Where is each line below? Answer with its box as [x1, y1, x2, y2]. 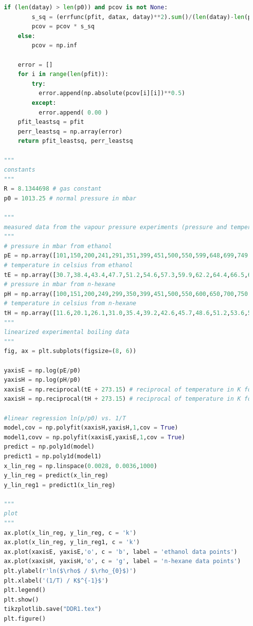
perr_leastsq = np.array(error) [18, 128, 123, 135]
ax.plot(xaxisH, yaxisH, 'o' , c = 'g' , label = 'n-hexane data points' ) [4, 558, 241, 565]
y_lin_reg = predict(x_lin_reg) [4, 472, 108, 479]
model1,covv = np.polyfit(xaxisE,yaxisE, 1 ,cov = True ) [4, 433, 185, 441]
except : [32, 99, 56, 106]
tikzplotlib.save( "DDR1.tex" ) [4, 606, 102, 613]
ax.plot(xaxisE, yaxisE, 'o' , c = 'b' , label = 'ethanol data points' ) [4, 548, 237, 555]
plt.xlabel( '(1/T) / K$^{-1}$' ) [4, 577, 108, 584]
